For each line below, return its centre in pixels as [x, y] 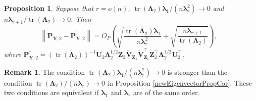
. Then [81, 19]
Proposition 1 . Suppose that [49, 8]
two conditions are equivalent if [51, 92]
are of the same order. [166, 92]
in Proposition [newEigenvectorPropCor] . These [179, 82]
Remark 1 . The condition [45, 72]
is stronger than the [197, 72]
